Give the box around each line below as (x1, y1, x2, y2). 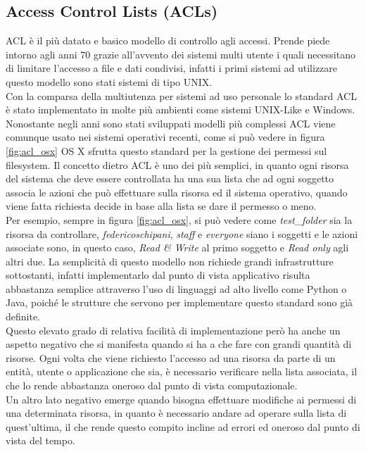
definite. (6, 309, 41, 324)
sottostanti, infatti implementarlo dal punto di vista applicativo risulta (6, 268, 310, 282)
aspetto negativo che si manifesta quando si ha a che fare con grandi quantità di (6, 337, 352, 351)
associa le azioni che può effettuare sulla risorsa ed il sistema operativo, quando (6, 184, 348, 199)
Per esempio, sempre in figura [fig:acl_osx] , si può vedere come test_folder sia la (6, 212, 353, 227)
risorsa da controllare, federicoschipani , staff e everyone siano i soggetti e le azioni (6, 226, 358, 241)
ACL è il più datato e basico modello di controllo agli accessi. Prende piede (6, 33, 330, 48)
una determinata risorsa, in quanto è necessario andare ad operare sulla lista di (6, 406, 347, 420)
